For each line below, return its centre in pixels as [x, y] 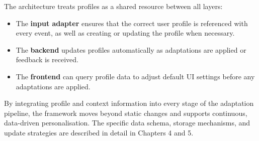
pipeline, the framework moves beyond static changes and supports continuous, [126, 113]
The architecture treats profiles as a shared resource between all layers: [113, 6]
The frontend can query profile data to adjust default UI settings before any [135, 76]
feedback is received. [47, 59]
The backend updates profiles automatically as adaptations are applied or [131, 49]
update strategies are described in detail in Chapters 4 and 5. [99, 132]
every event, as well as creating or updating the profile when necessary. [125, 33]
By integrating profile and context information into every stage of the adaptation [129, 103]
